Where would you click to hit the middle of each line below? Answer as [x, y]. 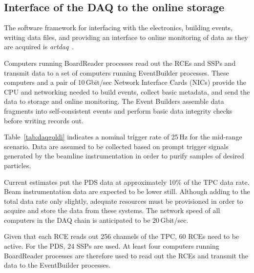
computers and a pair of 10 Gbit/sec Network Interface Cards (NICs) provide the [125, 82]
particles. [18, 165]
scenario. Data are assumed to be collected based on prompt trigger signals [116, 146]
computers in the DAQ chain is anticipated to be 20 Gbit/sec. [96, 220]
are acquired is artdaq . [39, 47]
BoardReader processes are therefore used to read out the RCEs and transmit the [126, 255]
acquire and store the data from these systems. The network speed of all [112, 210]
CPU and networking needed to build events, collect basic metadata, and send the [127, 91]
